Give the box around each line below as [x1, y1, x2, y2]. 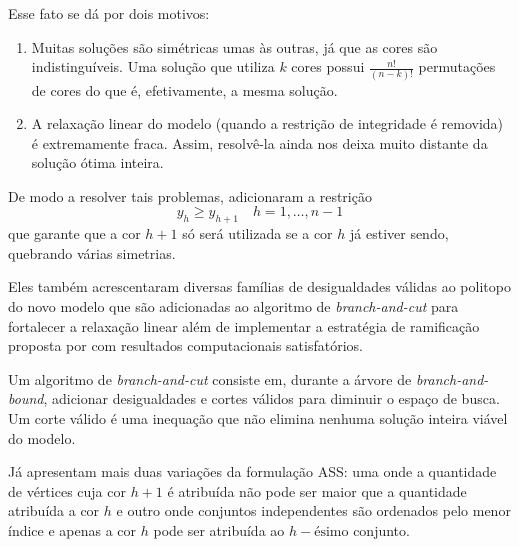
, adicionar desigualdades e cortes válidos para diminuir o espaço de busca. [43, 388, 500, 409]
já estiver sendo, [350, 223, 449, 244]
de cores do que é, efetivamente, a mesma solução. [31, 79, 338, 100]
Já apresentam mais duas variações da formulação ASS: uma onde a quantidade [8, 461, 497, 482]
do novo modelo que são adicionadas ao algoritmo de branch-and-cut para [8, 296, 459, 317]
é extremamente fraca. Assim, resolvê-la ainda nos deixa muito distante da [31, 132, 488, 153]
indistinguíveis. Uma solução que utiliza [31, 56, 275, 77]
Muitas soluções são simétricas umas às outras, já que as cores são [31, 36, 438, 57]
